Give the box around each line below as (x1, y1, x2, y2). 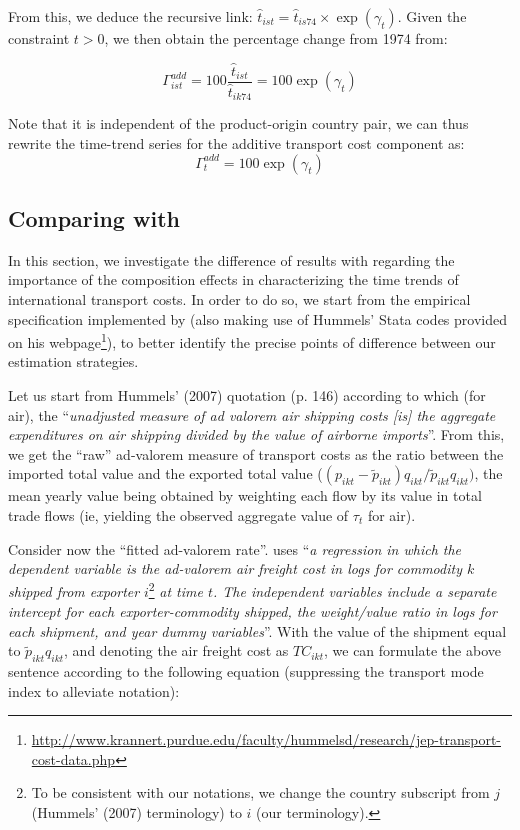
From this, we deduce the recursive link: (8, 6, 253, 26)
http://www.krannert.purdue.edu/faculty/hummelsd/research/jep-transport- (31, 729, 501, 750)
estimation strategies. (8, 351, 139, 372)
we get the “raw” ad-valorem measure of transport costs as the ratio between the (8, 443, 504, 464)
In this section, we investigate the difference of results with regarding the (8, 249, 455, 270)
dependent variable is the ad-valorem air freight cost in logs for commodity (8, 558, 462, 579)
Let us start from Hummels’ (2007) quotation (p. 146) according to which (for (8, 385, 486, 405)
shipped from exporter (8, 581, 140, 602)
